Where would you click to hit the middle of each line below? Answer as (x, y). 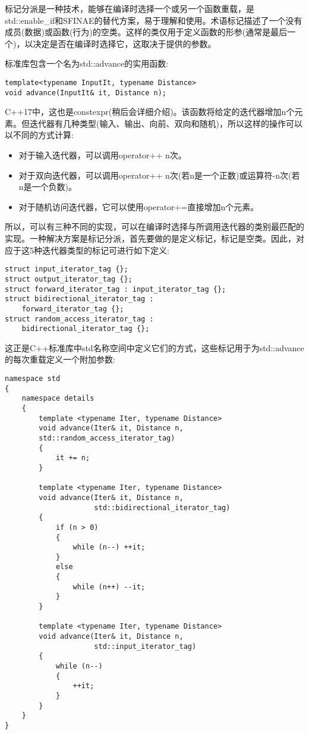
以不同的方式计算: (39, 135)
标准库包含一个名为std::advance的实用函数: (87, 63)
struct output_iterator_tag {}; (69, 279)
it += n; (73, 458)
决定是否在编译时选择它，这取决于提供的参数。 (124, 43)
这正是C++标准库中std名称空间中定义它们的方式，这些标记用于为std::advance (154, 347)
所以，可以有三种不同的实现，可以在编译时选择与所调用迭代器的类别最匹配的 (154, 227)
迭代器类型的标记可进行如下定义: (105, 250)
